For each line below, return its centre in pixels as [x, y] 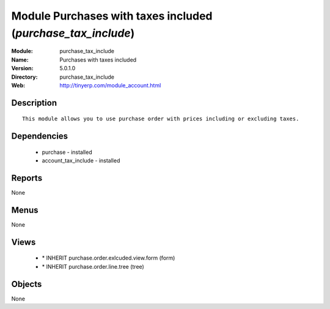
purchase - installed [67, 152]
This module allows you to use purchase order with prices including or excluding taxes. [161, 119]
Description [34, 103]
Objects [27, 284]
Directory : [24, 77]
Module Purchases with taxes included [112, 16]
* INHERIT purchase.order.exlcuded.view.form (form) [108, 258]
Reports [27, 178]
